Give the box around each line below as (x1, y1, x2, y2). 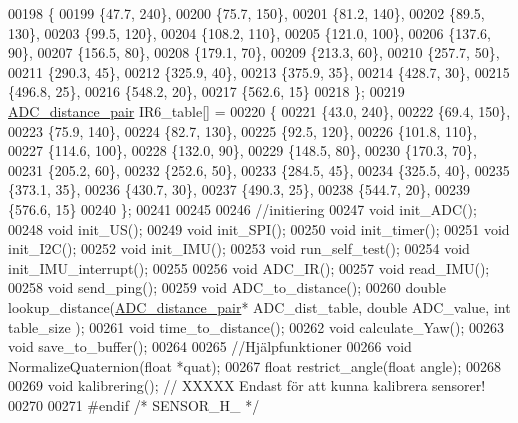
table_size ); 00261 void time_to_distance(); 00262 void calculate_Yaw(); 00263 (8, 316, 505, 337)
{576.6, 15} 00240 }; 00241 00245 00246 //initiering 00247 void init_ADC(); (8, 198, 477, 219)
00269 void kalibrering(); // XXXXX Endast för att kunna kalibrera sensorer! (8, 375, 486, 396)
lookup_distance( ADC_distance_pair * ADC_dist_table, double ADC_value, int (8, 296, 511, 317)
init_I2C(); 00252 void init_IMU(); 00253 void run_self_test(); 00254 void (8, 238, 470, 259)
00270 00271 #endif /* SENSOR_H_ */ (8, 394, 260, 415)
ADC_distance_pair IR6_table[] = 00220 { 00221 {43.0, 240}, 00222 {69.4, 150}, (8, 100, 511, 121)
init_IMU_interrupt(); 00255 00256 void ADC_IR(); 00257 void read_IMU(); (8, 257, 490, 278)
